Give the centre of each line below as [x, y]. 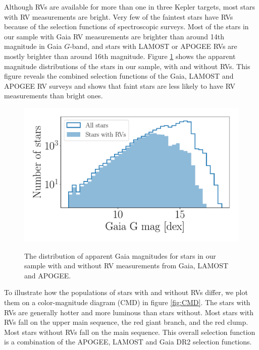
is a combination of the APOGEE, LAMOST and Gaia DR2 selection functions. [128, 342]
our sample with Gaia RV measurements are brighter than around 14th [114, 36]
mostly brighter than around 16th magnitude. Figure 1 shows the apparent [120, 56]
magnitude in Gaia [33, 46]
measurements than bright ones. [54, 96]
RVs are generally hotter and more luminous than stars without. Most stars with [129, 312]
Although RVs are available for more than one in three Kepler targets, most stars [130, 7]
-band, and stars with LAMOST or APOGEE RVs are [153, 46]
